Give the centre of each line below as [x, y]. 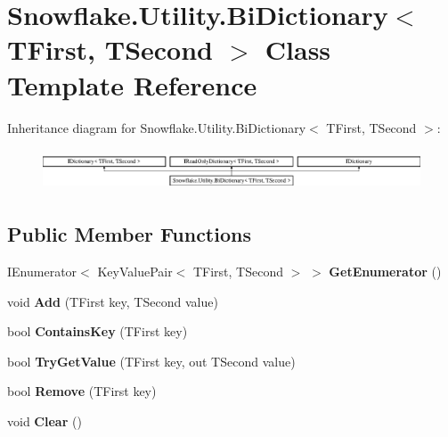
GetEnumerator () [385, 271]
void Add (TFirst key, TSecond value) [113, 301]
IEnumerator [42, 271]
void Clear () [45, 421]
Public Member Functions [129, 234]
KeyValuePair [135, 271]
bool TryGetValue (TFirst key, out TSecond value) [151, 361]
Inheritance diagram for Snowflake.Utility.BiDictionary [157, 127]
